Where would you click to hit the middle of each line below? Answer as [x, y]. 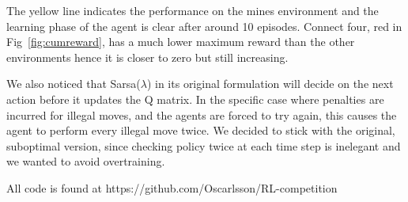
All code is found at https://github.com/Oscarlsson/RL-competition [172, 187]
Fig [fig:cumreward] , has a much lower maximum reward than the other [181, 42]
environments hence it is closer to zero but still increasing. [147, 57]
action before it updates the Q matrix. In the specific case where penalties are [195, 99]
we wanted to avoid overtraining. [86, 161]
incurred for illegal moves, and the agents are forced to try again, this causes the [202, 114]
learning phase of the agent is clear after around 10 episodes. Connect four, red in [204, 26]
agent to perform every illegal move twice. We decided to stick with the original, [201, 130]
